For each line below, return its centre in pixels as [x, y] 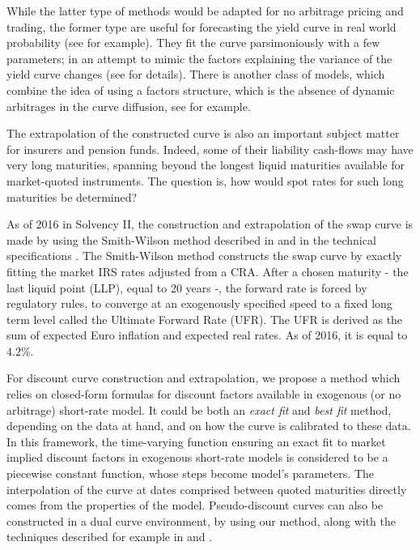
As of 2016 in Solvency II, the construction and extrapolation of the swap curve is [210, 224]
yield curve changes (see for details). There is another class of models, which [196, 74]
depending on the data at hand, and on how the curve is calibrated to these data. [209, 426]
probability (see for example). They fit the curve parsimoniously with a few [193, 43]
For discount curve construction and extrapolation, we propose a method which [204, 378]
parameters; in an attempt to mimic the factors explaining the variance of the [199, 58]
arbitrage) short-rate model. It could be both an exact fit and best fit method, [199, 409]
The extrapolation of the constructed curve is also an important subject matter [203, 133]
